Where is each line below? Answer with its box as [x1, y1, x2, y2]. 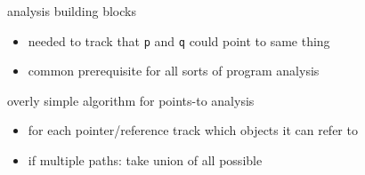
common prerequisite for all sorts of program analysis [28, 61, 320, 80]
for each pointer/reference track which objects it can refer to [28, 121, 358, 139]
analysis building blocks [7, 2, 136, 20]
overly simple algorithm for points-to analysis [7, 91, 255, 109]
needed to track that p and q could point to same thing [28, 31, 330, 50]
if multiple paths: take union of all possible [28, 151, 263, 170]
